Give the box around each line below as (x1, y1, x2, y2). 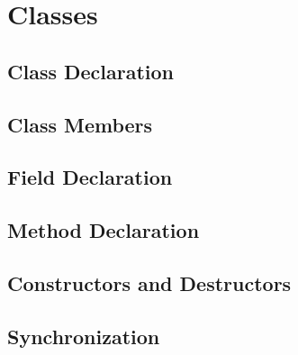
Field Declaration (7, 163, 173, 191)
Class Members (7, 110, 153, 138)
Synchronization (7, 322, 160, 350)
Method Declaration (7, 216, 200, 244)
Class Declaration (7, 57, 175, 85)
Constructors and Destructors (7, 269, 292, 296)
